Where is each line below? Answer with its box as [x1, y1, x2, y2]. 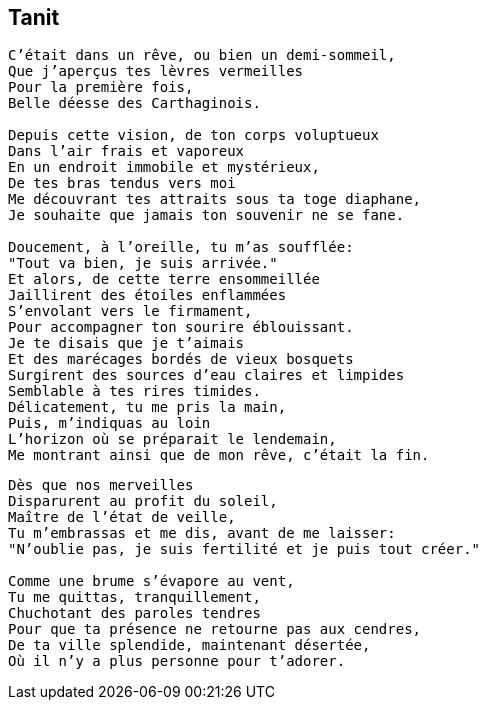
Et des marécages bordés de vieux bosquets [8, 351, 354, 368]
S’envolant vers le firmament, [8, 303, 253, 320]
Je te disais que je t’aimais [8, 335, 245, 352]
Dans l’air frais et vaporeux [8, 143, 245, 160]
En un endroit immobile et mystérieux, [8, 159, 320, 176]
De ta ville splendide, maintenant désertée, [8, 637, 371, 654]
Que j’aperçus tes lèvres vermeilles [8, 63, 304, 80]
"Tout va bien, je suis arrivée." [8, 255, 278, 272]
